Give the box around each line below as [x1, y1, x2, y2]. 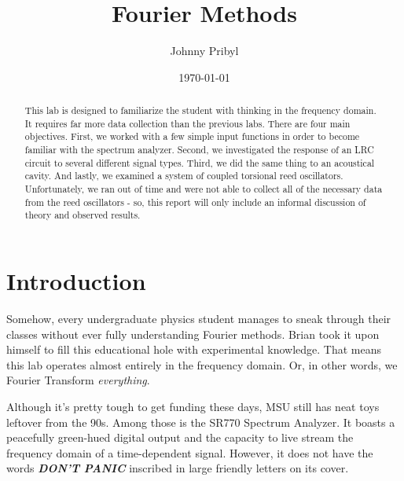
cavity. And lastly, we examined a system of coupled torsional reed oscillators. [24, 169, 343, 182]
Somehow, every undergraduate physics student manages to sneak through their [6, 310, 391, 326]
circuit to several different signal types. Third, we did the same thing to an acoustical [24, 156, 375, 169]
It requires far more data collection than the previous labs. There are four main [24, 116, 351, 130]
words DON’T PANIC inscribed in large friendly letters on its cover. [6, 460, 349, 476]
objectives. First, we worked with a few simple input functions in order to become [24, 130, 360, 143]
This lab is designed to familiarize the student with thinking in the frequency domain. [24, 104, 376, 117]
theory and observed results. [24, 208, 141, 222]
